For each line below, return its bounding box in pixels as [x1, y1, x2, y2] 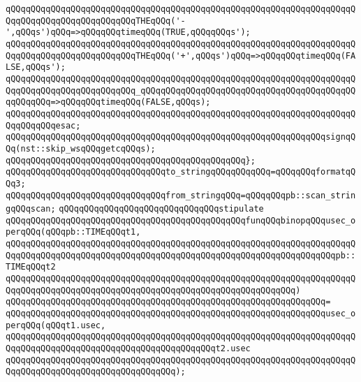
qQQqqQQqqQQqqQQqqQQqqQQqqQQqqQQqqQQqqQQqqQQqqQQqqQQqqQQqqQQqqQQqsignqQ [6, 132, 356, 142]
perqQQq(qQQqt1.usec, [6, 320, 106, 330]
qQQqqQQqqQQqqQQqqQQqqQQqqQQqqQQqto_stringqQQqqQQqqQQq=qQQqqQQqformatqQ [6, 167, 356, 177]
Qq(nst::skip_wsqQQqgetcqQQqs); [6, 143, 156, 154]
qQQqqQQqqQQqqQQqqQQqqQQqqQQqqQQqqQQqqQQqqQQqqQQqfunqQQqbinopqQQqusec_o [6, 215, 356, 226]
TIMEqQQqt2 [6, 262, 56, 272]
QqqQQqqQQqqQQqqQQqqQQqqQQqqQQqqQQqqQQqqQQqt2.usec [6, 344, 251, 354]
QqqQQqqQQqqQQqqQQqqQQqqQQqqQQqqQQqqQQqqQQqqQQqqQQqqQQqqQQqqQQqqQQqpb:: [6, 250, 356, 260]
